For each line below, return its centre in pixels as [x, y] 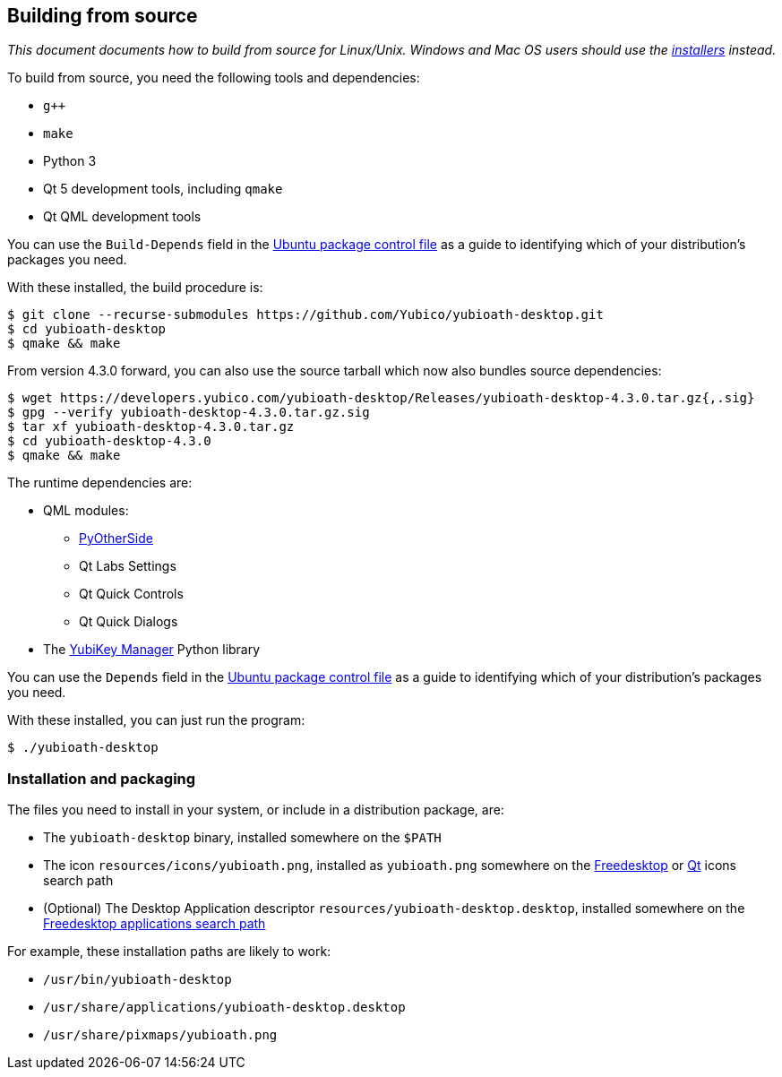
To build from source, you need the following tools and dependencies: [214, 78]
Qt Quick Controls [131, 594]
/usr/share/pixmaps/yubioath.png [160, 1035]
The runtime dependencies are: [100, 483]
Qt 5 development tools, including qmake [163, 189]
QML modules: [86, 511]
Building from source [103, 16]
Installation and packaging [102, 778]
